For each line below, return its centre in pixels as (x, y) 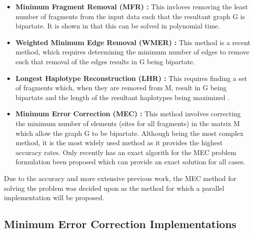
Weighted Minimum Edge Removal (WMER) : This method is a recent (133, 42)
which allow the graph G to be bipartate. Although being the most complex (129, 133)
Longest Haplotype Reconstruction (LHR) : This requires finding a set (131, 78)
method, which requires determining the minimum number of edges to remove (132, 52)
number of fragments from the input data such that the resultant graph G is (130, 16)
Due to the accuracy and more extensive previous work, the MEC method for (120, 178)
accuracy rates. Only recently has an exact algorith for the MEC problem (126, 152)
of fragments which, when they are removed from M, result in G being (121, 88)
